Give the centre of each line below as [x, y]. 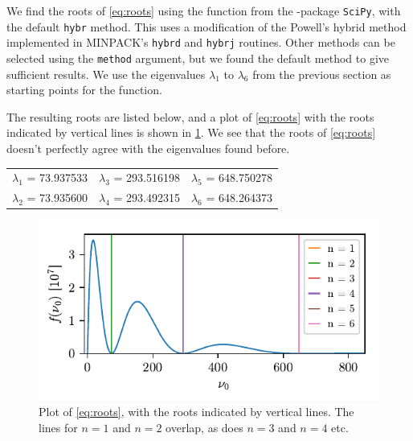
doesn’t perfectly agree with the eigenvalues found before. [148, 148]
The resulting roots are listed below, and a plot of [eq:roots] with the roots [190, 116]
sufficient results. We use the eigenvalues [106, 74]
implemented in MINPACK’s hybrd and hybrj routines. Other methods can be [201, 42]
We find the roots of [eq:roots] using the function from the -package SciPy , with [204, 10]
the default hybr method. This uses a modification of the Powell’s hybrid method [206, 26]
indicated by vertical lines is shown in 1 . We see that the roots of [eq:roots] [191, 132]
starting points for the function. [84, 90]
